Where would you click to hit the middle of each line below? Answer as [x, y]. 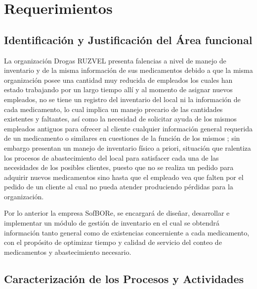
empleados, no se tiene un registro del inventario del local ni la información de [122, 99]
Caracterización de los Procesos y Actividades [124, 278]
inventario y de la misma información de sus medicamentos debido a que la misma [128, 70]
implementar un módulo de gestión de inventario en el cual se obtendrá [112, 223]
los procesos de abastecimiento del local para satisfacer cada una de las [111, 157]
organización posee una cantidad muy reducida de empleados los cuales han [118, 80]
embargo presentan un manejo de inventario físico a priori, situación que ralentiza [128, 147]
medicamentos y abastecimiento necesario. [68, 252]
